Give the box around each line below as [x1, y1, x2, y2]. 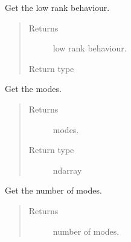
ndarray [53, 163, 82, 176]
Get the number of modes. [5, 184, 102, 197]
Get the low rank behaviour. [5, 1, 110, 13]
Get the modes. [5, 82, 62, 95]
